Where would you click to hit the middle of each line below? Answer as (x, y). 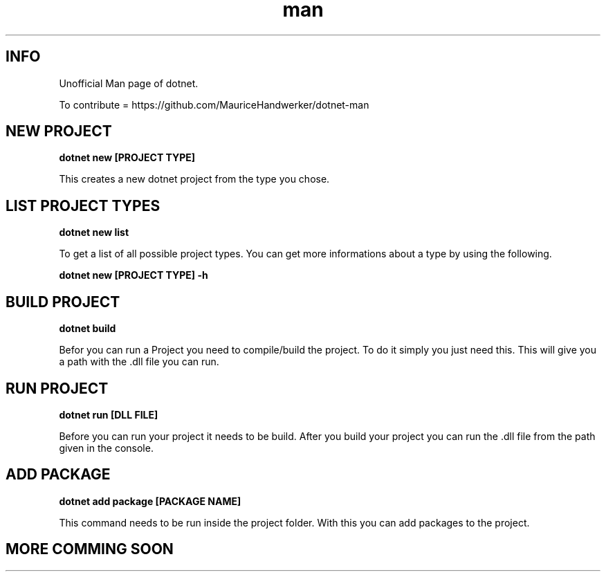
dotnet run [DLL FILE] (109, 414)
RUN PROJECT (57, 388)
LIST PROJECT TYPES (83, 205)
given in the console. (106, 448)
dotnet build (88, 329)
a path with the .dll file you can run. (139, 362)
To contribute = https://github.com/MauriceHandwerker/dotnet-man (214, 104)
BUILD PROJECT (63, 302)
